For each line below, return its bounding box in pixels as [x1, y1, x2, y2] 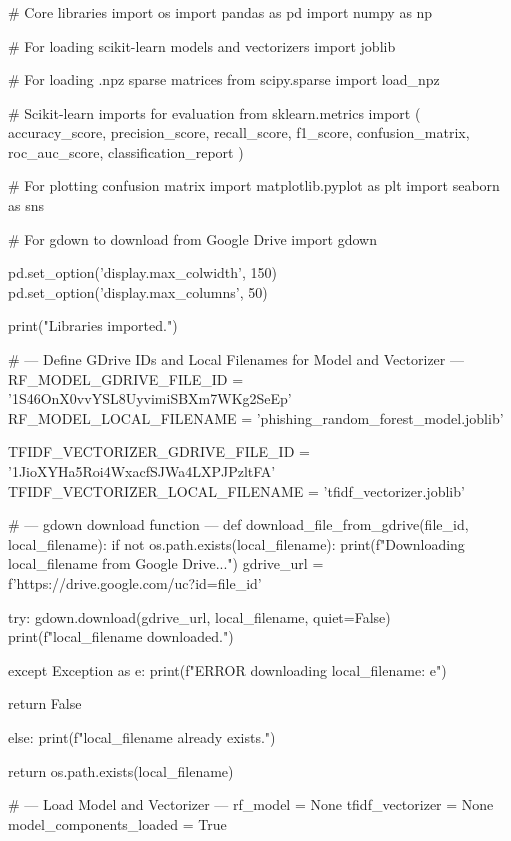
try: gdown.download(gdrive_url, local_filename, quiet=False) [8, 606, 391, 627]
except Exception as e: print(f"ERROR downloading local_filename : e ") [8, 659, 447, 680]
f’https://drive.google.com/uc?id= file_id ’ [8, 572, 262, 593]
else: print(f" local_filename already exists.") [8, 726, 276, 747]
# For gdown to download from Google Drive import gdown [8, 228, 377, 249]
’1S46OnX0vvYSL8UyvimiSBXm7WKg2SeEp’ [8, 388, 292, 409]
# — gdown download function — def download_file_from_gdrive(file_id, [8, 514, 469, 535]
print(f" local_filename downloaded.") [8, 626, 234, 647]
